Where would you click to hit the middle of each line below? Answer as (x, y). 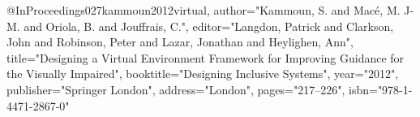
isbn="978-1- (381, 89)
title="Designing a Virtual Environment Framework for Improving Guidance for (206, 57)
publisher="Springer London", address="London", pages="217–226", (176, 89)
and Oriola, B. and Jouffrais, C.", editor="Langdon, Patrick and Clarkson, (209, 26)
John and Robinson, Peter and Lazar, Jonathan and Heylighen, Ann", (180, 42)
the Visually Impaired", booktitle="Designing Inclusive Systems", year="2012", (203, 74)
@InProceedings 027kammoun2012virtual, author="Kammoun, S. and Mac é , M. (204, 10)
